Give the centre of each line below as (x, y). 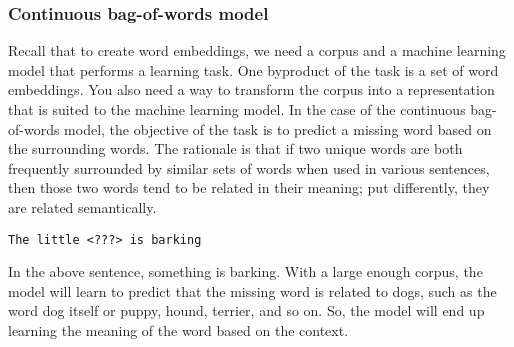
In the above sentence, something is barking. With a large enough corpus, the (245, 271)
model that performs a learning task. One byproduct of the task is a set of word (253, 69)
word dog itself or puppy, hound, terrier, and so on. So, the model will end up (246, 310)
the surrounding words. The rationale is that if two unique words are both (235, 148)
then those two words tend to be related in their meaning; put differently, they (249, 187)
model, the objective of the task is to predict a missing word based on (278, 128)
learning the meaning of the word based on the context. (178, 330)
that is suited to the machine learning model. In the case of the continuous (237, 109)
